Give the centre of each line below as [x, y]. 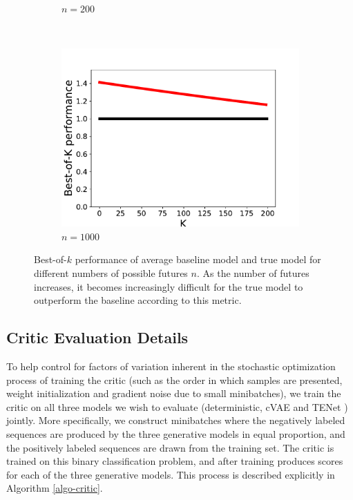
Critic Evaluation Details [97, 337]
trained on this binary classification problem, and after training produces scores [175, 461]
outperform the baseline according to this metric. [138, 300]
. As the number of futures [253, 272]
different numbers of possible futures [111, 272]
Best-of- [50, 259]
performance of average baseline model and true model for [198, 259]
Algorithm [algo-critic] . [55, 488]
